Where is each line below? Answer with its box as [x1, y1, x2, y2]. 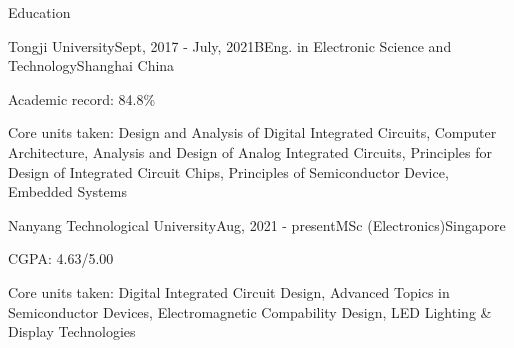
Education [8, 2, 71, 22]
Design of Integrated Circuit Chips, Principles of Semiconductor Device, [8, 161, 449, 182]
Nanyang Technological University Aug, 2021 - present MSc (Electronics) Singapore [8, 214, 506, 235]
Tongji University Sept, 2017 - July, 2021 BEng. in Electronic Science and [8, 35, 452, 56]
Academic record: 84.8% [8, 88, 156, 109]
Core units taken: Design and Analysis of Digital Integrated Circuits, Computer [8, 122, 497, 143]
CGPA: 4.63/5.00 [8, 248, 114, 269]
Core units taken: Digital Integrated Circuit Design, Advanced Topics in [8, 281, 450, 302]
